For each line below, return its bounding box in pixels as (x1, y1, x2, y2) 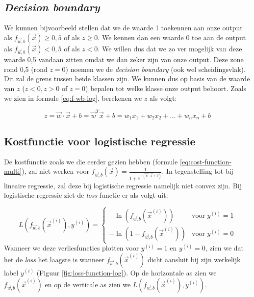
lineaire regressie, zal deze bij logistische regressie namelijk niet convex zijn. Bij (4, 180, 242, 190)
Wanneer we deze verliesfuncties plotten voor (4, 243, 139, 253)
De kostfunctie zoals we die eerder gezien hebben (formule (4, 156, 178, 166)
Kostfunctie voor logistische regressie (4, 133, 196, 148)
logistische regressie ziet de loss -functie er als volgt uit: (4, 190, 168, 200)
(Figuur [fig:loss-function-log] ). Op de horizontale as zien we (36, 267, 217, 277)
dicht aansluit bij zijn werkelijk (147, 254, 241, 264)
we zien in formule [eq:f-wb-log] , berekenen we (4, 92, 142, 103)
